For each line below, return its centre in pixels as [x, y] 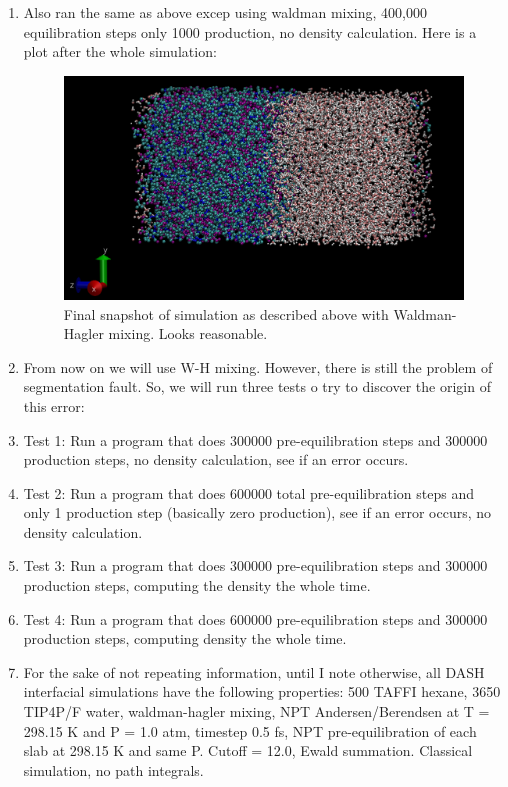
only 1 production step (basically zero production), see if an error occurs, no [257, 512]
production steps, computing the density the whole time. [197, 585]
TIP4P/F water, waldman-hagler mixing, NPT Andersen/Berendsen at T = [256, 711]
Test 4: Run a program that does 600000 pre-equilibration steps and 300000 [255, 618]
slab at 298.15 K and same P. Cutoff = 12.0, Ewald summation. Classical [248, 750]
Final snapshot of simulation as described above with [226, 313]
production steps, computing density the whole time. [185, 638]
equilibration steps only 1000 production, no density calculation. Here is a [250, 31]
